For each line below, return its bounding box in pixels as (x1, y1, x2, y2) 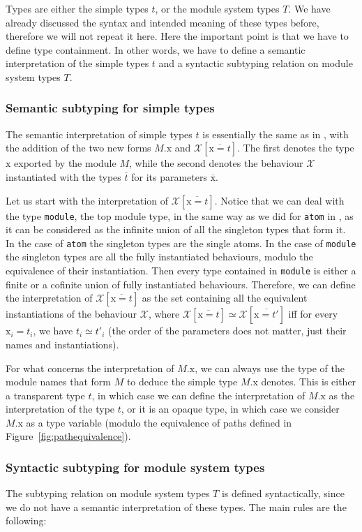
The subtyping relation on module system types (6, 486, 210, 501)
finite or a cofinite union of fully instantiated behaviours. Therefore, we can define (6, 276, 356, 291)
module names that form (6, 374, 112, 389)
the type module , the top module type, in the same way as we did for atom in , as (6, 208, 354, 223)
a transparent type (6, 387, 85, 402)
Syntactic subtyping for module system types (6, 458, 265, 475)
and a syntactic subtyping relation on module (158, 56, 353, 71)
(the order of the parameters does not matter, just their (108, 323, 347, 338)
